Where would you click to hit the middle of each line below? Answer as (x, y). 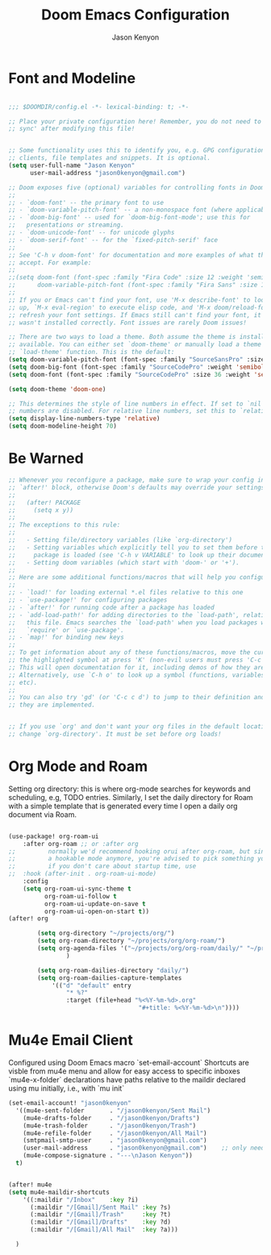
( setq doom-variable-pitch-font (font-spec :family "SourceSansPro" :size (137, 360)
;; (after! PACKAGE (45, 502)
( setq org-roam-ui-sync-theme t (77, 889)
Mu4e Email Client (71, 1040)
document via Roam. (43, 814)
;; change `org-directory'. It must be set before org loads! (115, 734)
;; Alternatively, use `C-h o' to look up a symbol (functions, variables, (138, 675)
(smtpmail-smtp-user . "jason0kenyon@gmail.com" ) (115, 1140)
